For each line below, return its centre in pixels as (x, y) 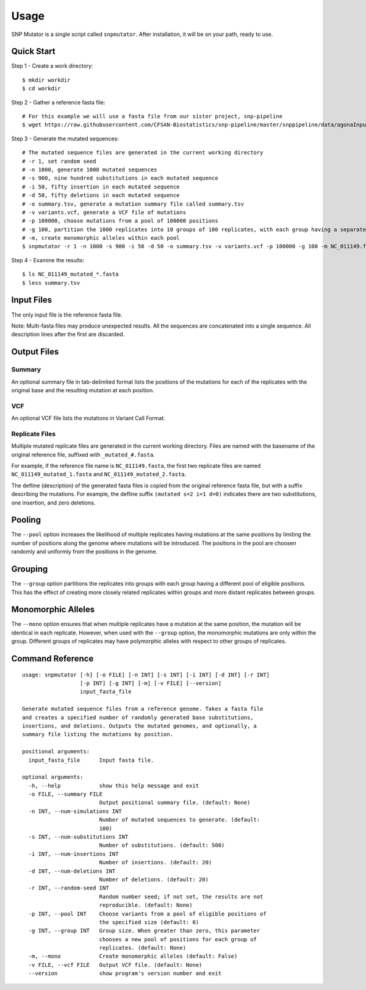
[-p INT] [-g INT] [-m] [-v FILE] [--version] (151, 683)
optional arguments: (53, 777)
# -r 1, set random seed (59, 161)
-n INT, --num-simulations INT (75, 811)
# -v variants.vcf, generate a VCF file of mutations (104, 212)
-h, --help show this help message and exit (114, 786)
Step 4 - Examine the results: (48, 260)
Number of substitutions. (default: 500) (162, 845)
